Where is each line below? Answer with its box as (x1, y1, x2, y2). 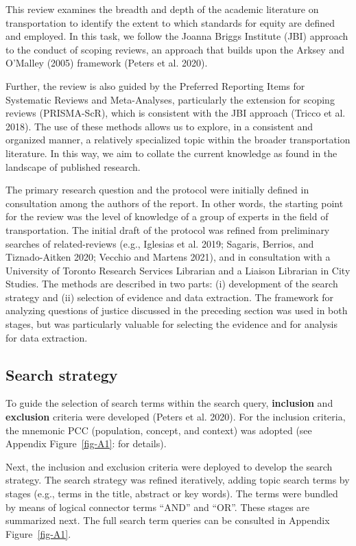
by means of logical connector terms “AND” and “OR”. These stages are (5, 499, 309, 514)
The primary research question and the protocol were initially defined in (5, 182, 309, 197)
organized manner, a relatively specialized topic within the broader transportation (5, 132, 351, 147)
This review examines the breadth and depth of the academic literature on (5, 2, 319, 16)
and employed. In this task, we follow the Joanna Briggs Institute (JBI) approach (5, 29, 348, 43)
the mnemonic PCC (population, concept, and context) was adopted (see (5, 423, 312, 437)
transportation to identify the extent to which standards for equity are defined (5, 15, 335, 29)
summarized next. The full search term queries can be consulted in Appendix (5, 513, 330, 527)
